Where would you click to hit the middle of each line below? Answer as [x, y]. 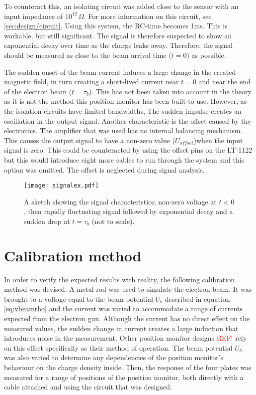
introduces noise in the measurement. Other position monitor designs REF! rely [126, 338]
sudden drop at [47, 221]
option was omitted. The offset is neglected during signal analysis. [104, 169]
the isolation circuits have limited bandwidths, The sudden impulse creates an [123, 110]
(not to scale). [113, 221]
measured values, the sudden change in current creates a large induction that [121, 328]
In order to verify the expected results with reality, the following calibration [119, 279]
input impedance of [34, 16]
